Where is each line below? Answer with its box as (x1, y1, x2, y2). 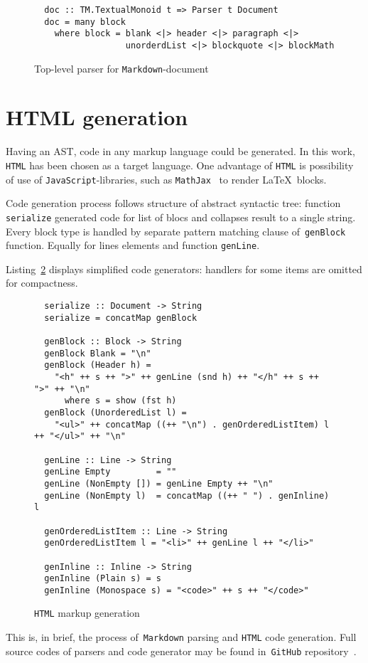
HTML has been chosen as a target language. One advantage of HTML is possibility (6, 158, 354, 172)
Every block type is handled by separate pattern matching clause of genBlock (6, 223, 346, 238)
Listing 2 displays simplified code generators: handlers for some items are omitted (6, 261, 362, 276)
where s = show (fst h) (64, 396, 177, 406)
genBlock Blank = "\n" (44, 348, 151, 359)
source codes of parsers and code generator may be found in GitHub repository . (6, 643, 357, 658)
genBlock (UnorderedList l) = (44, 407, 187, 418)
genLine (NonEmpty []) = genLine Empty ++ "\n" (44, 478, 274, 489)
